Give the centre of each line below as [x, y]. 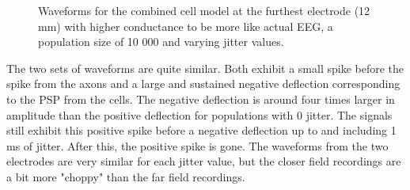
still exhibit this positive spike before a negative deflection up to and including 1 [201, 130]
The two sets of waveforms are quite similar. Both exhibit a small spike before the [205, 68]
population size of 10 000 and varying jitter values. [161, 42]
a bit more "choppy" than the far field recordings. [126, 176]
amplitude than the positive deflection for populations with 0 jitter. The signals [199, 114]
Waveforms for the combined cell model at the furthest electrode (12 [204, 10]
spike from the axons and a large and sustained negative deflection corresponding [203, 84]
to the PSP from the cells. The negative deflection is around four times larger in [201, 99]
